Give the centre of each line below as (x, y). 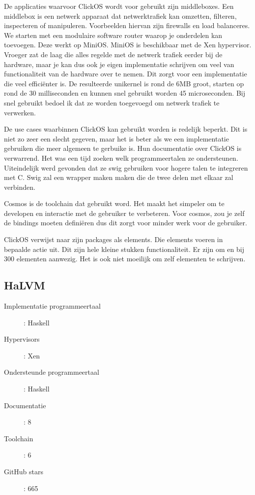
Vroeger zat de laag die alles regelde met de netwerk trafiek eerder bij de (113, 54)
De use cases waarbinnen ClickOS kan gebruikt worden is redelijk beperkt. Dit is (126, 129)
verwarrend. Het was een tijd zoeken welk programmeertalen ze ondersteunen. (121, 158)
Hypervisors (22, 339)
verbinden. (20, 187)
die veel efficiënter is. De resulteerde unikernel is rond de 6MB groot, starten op (124, 83)
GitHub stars (24, 471)
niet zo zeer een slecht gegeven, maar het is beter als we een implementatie (116, 138)
